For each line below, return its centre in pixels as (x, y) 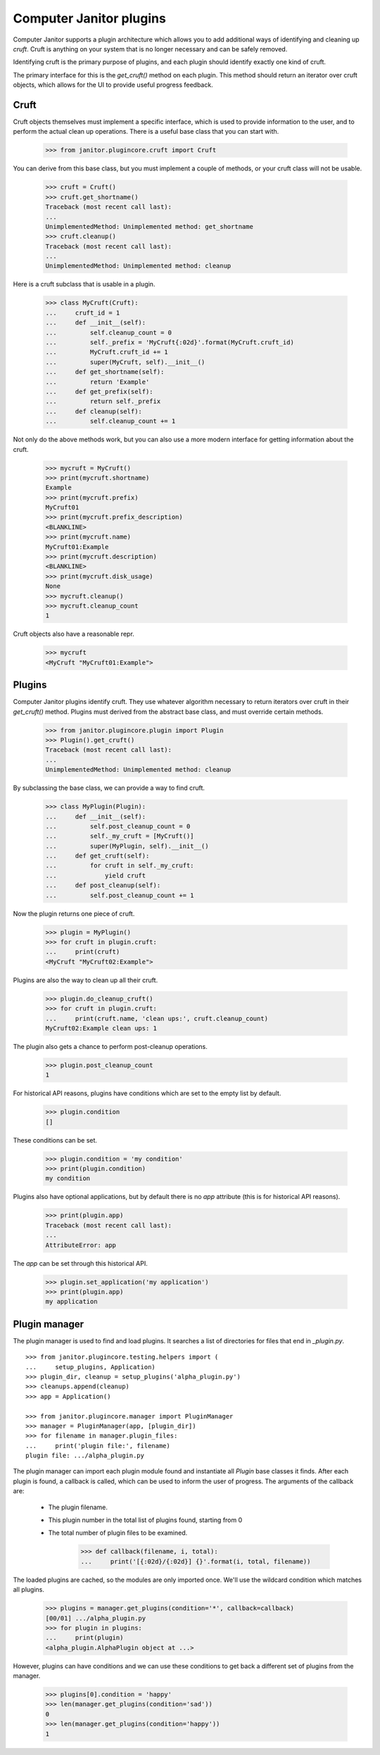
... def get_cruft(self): (97, 856)
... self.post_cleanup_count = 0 (118, 826)
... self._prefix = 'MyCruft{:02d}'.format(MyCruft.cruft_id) (170, 342)
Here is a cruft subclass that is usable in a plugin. (84, 284)
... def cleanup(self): (94, 411)
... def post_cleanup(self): (103, 886)
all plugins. (29, 1590)
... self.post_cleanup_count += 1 (120, 895)
